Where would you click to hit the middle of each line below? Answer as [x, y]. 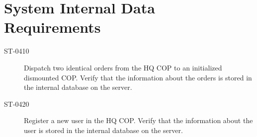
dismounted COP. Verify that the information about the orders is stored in [138, 77]
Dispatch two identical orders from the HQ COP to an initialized [123, 67]
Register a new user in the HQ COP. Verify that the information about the [138, 120]
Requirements [52, 27]
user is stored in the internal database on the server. [103, 130]
